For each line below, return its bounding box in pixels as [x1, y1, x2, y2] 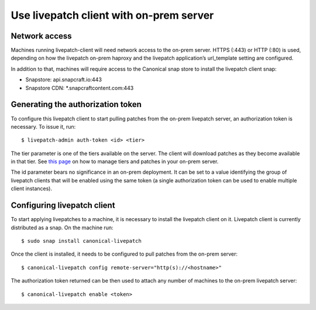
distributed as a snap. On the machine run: [11, 224, 114, 231]
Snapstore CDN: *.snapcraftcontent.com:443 [25, 84, 134, 91]
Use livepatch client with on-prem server [11, 9, 214, 22]
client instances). [11, 185, 53, 192]
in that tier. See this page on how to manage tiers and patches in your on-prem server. [11, 158, 219, 165]
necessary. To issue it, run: [11, 123, 76, 130]
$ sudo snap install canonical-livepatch [21, 237, 142, 244]
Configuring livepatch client [11, 201, 115, 211]
